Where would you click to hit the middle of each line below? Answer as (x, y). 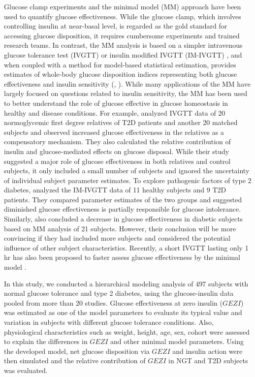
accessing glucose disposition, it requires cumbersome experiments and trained (122, 35)
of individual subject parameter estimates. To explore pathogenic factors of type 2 (128, 180)
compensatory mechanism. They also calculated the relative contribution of (117, 141)
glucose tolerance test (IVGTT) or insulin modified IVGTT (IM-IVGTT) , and (123, 54)
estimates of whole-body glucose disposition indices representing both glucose (121, 74)
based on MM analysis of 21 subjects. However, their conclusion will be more (120, 228)
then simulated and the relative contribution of (75, 361)
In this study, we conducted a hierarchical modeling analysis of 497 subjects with (126, 283)
